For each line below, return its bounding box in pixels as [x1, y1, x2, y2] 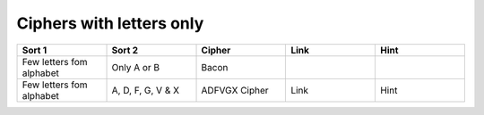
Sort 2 [111, 44, 139, 56]
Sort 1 [22, 44, 48, 56]
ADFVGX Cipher [201, 84, 269, 96]
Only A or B [111, 61, 160, 73]
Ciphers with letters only [16, 13, 204, 33]
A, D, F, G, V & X [111, 84, 179, 96]
